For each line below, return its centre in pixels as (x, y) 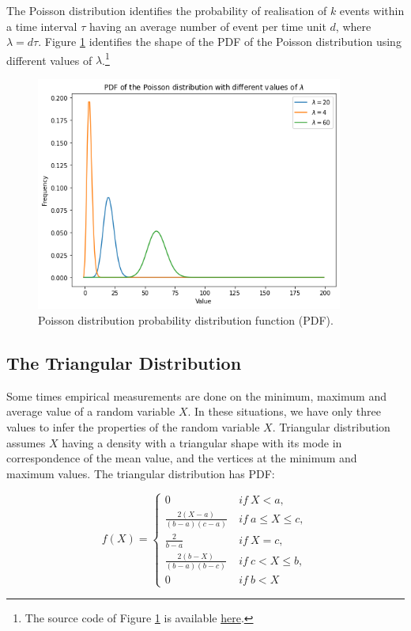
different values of (49, 60)
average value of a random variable (91, 411)
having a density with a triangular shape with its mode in (202, 442)
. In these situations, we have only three (284, 411)
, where (353, 26)
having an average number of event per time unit (207, 26)
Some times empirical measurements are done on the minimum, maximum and (196, 395)
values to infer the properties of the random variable (133, 426)
